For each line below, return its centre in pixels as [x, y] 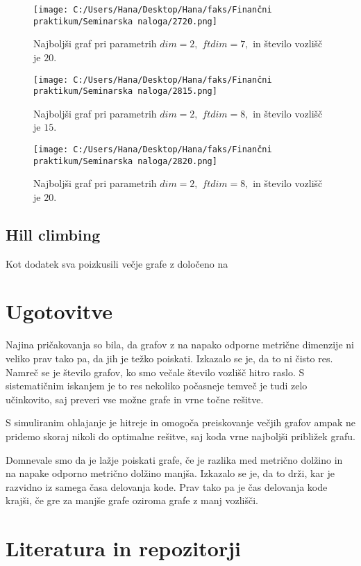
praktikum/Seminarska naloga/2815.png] [125, 91]
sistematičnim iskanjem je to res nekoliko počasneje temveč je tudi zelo [157, 386]
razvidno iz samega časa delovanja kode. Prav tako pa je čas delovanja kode [167, 486]
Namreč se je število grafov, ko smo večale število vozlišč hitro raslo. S [155, 372]
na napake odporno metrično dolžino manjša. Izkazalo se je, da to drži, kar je [170, 473]
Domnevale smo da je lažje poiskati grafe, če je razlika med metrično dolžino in [174, 459]
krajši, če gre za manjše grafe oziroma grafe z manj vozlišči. [132, 500]
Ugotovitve [59, 311]
